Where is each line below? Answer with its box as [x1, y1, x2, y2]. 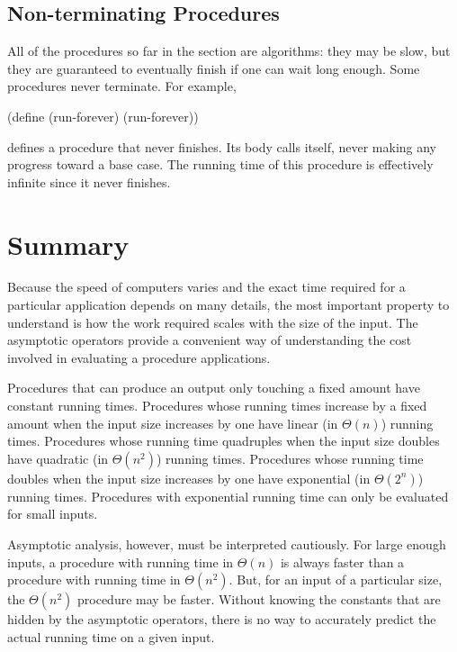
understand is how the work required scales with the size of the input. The [7, 312, 418, 331]
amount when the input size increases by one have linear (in [7, 413, 338, 432]
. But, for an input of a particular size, [228, 570, 443, 589]
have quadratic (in [7, 448, 109, 467]
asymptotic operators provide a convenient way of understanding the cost [7, 331, 412, 349]
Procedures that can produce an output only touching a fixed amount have [7, 378, 420, 397]
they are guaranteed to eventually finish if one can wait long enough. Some [7, 59, 420, 77]
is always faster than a [280, 552, 405, 571]
